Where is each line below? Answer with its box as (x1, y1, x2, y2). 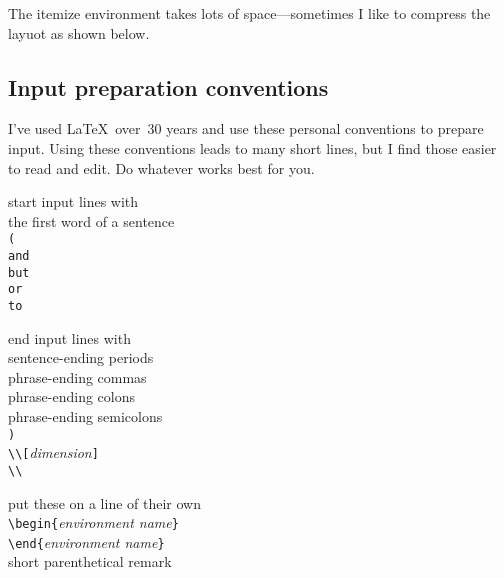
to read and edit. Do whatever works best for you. (8, 157, 315, 178)
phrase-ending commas (8, 366, 147, 387)
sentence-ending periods (8, 347, 154, 368)
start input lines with (8, 191, 139, 212)
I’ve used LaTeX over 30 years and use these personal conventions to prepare (8, 118, 484, 139)
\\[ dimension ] (8, 442, 99, 463)
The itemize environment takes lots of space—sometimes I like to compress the (8, 3, 491, 23)
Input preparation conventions (8, 71, 329, 102)
